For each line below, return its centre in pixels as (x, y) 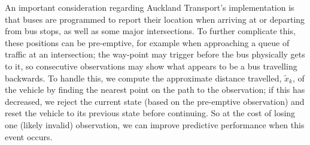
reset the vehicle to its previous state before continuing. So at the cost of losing (150, 113)
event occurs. (29, 136)
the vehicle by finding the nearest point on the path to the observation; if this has (155, 90)
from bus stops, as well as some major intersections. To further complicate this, (150, 31)
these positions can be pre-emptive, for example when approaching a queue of (147, 42)
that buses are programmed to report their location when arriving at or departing (155, 19)
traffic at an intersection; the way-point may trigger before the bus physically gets (155, 54)
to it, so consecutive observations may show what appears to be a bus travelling (151, 66)
